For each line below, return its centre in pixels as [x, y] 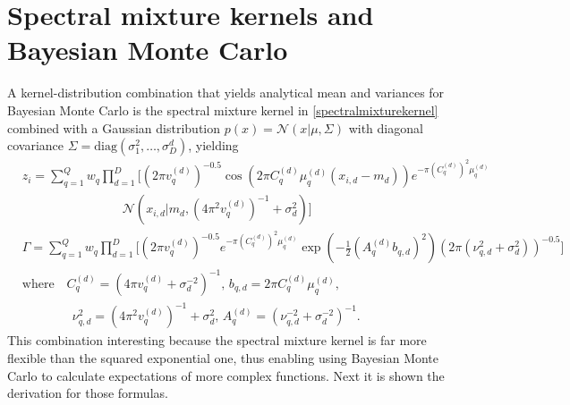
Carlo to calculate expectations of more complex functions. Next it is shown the [226, 375]
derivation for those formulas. [88, 393]
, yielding [213, 145]
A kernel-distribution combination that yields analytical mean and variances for [226, 93]
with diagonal [386, 127]
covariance [36, 145]
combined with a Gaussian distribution [114, 127]
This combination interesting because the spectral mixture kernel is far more [217, 340]
